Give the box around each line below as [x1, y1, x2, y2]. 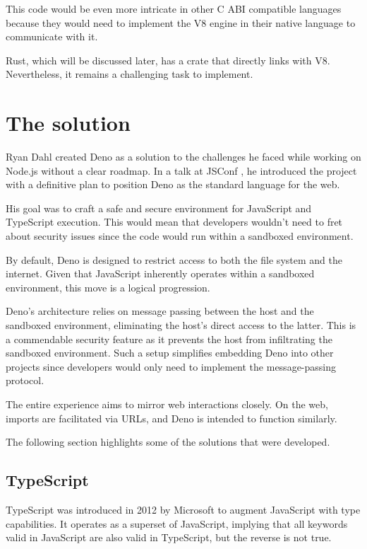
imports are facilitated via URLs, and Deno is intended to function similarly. [6, 410, 337, 425]
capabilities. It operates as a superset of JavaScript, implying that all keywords [6, 516, 348, 531]
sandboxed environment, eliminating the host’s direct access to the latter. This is [6, 318, 356, 333]
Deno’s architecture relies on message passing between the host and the [6, 304, 314, 318]
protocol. [6, 373, 44, 388]
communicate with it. [6, 29, 98, 44]
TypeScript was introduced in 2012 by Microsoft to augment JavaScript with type [6, 502, 361, 516]
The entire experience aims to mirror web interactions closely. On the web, [6, 397, 328, 411]
